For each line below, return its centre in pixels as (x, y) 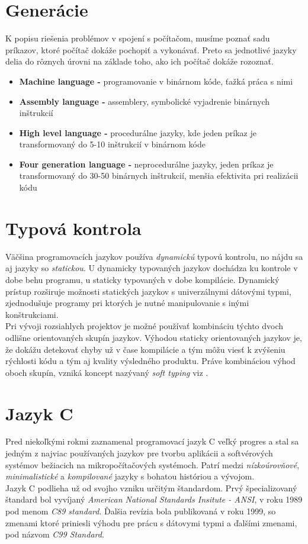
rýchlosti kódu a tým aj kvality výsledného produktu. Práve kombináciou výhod (150, 361)
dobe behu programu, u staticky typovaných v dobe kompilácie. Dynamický (142, 279)
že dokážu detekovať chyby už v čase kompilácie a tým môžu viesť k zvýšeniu (145, 349)
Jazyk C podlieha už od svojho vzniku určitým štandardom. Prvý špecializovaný (151, 487)
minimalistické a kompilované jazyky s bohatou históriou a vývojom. (130, 476)
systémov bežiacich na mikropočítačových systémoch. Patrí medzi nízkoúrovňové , (153, 464)
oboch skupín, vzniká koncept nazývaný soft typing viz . (107, 372)
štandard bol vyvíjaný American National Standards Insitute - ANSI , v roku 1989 (154, 499)
